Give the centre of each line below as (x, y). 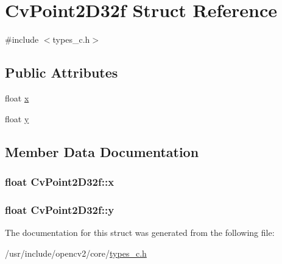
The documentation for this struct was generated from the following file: (140, 232)
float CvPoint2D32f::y (60, 209)
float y (17, 118)
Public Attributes (62, 72)
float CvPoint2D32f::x (60, 181)
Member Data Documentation (102, 151)
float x (17, 97)
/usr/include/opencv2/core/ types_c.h (76, 253)
